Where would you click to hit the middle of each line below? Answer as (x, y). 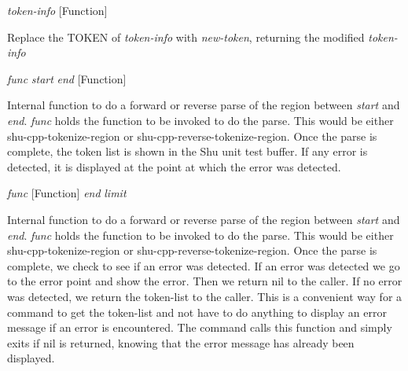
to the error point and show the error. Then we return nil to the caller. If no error (205, 281)
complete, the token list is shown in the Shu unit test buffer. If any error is (187, 151)
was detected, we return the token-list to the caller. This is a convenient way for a (205, 296)
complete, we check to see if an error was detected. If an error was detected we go (204, 265)
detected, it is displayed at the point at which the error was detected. (174, 166)
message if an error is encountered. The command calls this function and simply (200, 327)
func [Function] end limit (67, 193)
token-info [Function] (57, 10)
